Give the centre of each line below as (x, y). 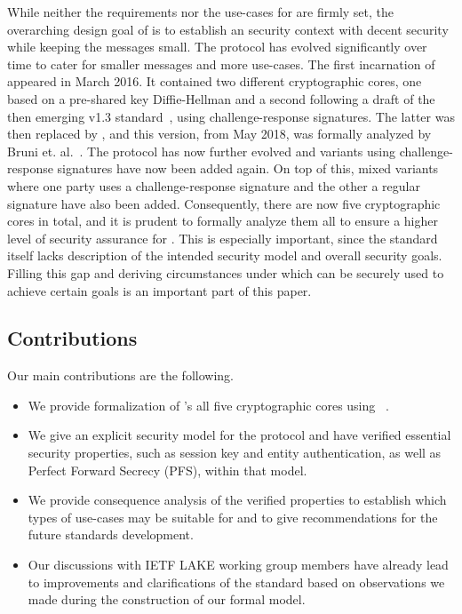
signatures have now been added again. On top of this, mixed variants (248, 168)
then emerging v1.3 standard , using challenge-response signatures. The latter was (231, 116)
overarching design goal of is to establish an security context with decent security (228, 29)
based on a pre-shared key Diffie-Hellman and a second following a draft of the (221, 98)
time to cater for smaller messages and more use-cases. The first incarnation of (221, 64)
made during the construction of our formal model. (167, 599)
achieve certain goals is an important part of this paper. (159, 290)
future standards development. (111, 534)
